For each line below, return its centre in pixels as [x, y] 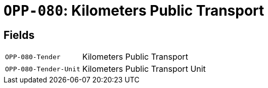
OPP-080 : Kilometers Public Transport [134, 11]
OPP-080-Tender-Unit [43, 69]
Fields [19, 35]
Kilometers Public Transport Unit [144, 69]
